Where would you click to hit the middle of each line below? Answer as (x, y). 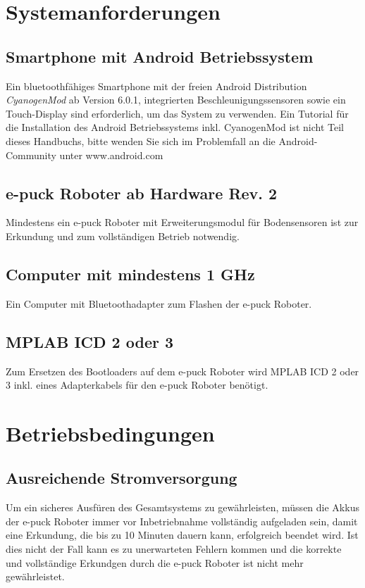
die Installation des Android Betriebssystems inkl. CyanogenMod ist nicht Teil (175, 127)
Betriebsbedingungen (110, 433)
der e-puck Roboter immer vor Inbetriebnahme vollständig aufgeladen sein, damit (182, 521)
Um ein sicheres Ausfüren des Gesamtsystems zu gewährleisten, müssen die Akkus (182, 507)
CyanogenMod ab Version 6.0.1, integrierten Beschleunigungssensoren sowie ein (176, 100)
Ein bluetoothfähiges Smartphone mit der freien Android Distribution (156, 86)
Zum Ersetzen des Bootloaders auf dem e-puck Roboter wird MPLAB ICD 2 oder (182, 371)
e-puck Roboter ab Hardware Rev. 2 (142, 193)
